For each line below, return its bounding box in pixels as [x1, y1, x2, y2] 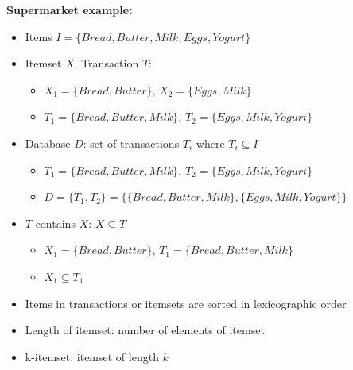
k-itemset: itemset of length [25, 348, 159, 364]
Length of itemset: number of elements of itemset [25, 322, 265, 338]
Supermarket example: [6, 2, 133, 17]
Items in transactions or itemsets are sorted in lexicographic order [25, 295, 347, 311]
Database [25, 134, 71, 151]
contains [35, 214, 76, 231]
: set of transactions [83, 134, 180, 151]
